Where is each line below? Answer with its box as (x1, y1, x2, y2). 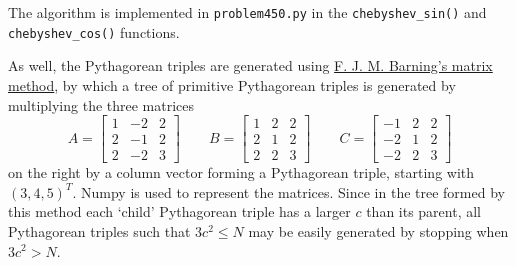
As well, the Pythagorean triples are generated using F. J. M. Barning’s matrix (8, 55, 493, 76)
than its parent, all (366, 201, 482, 222)
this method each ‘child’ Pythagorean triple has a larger (8, 201, 351, 222)
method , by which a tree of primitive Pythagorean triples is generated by (8, 74, 456, 95)
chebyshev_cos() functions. (8, 21, 180, 42)
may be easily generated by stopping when (248, 220, 509, 241)
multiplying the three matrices (8, 94, 195, 115)
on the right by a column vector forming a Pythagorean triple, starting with (8, 162, 475, 183)
